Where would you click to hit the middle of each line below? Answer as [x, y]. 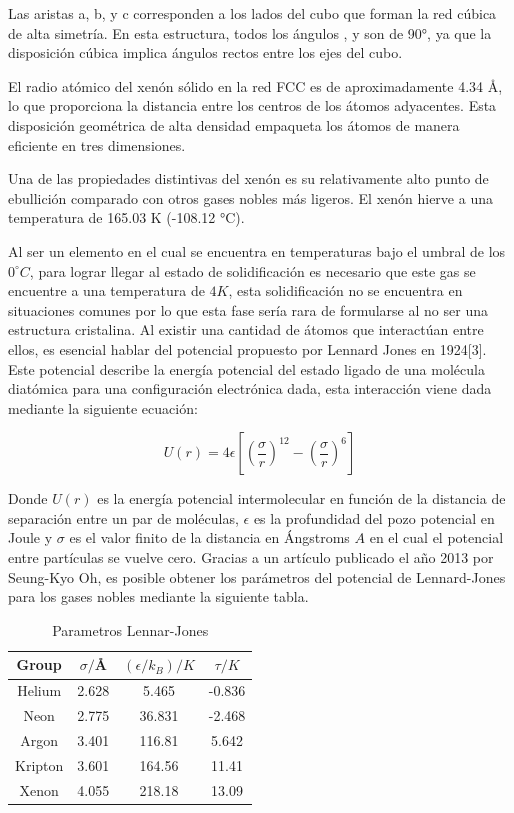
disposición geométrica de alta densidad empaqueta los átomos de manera [234, 124]
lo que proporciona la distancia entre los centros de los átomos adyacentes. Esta [252, 105]
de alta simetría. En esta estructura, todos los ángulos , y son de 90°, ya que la [250, 32]
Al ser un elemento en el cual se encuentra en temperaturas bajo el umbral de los [257, 250]
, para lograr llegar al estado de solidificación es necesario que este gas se [252, 270]
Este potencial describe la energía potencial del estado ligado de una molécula [246, 368]
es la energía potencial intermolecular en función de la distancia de [301, 498]
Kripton [39, 764]
